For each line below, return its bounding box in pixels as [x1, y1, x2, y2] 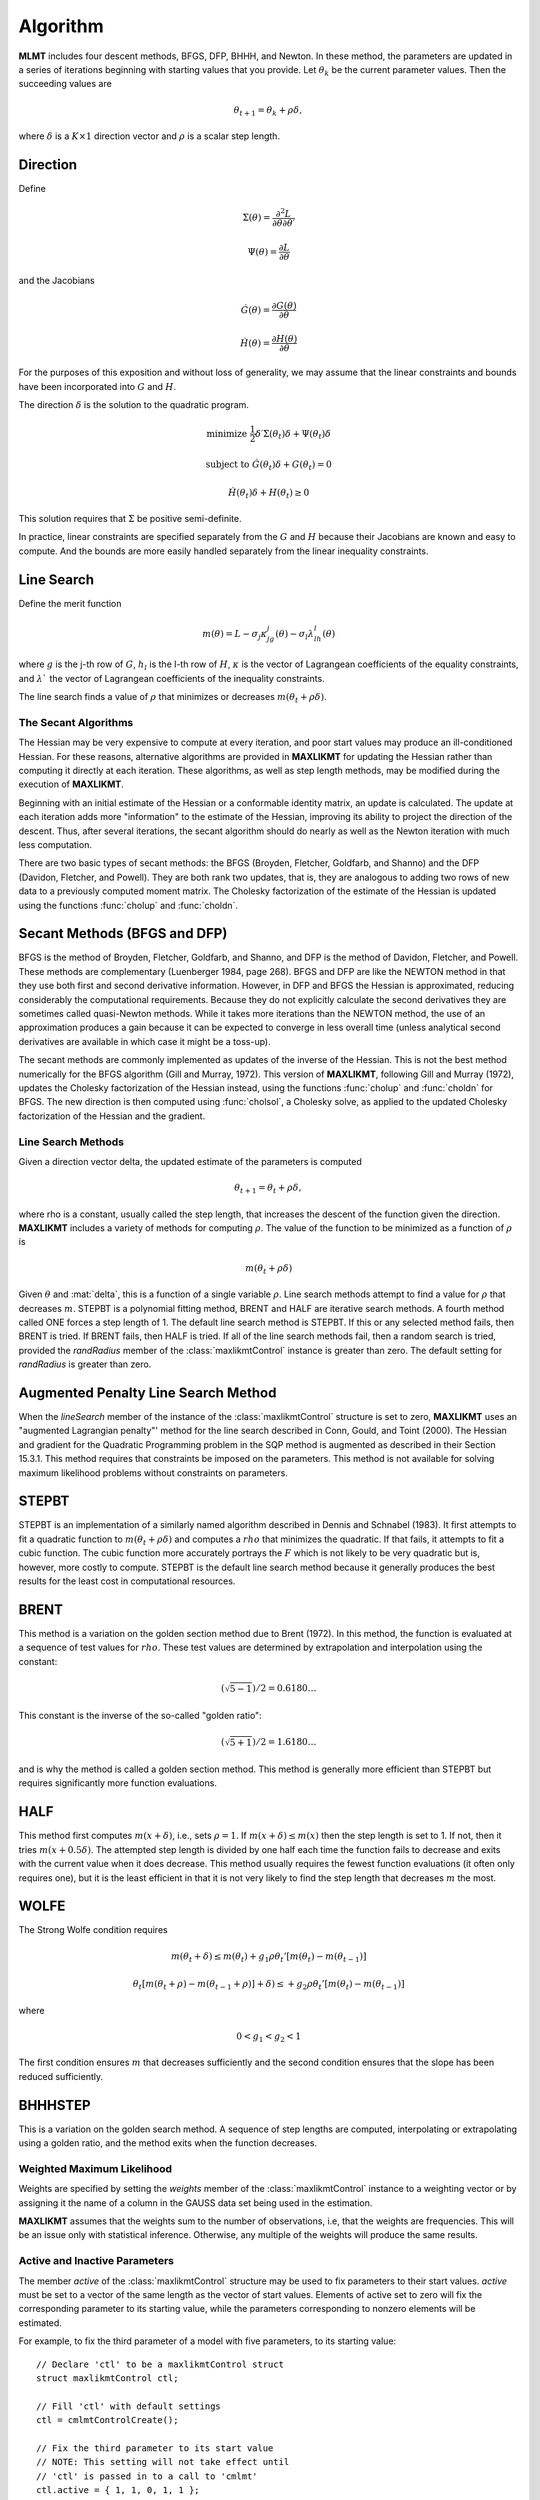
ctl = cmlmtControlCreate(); [36, 2415, 179, 2426]
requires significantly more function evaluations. [18, 1777, 217, 1789]
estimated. [18, 2316, 62, 2329]
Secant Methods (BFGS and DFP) [18, 925, 228, 942]
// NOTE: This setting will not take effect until [36, 2456, 290, 2468]
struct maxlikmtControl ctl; [36, 2372, 179, 2384]
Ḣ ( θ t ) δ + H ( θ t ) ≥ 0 [228, 486, 310, 500]
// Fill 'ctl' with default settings [36, 2400, 222, 2412]
